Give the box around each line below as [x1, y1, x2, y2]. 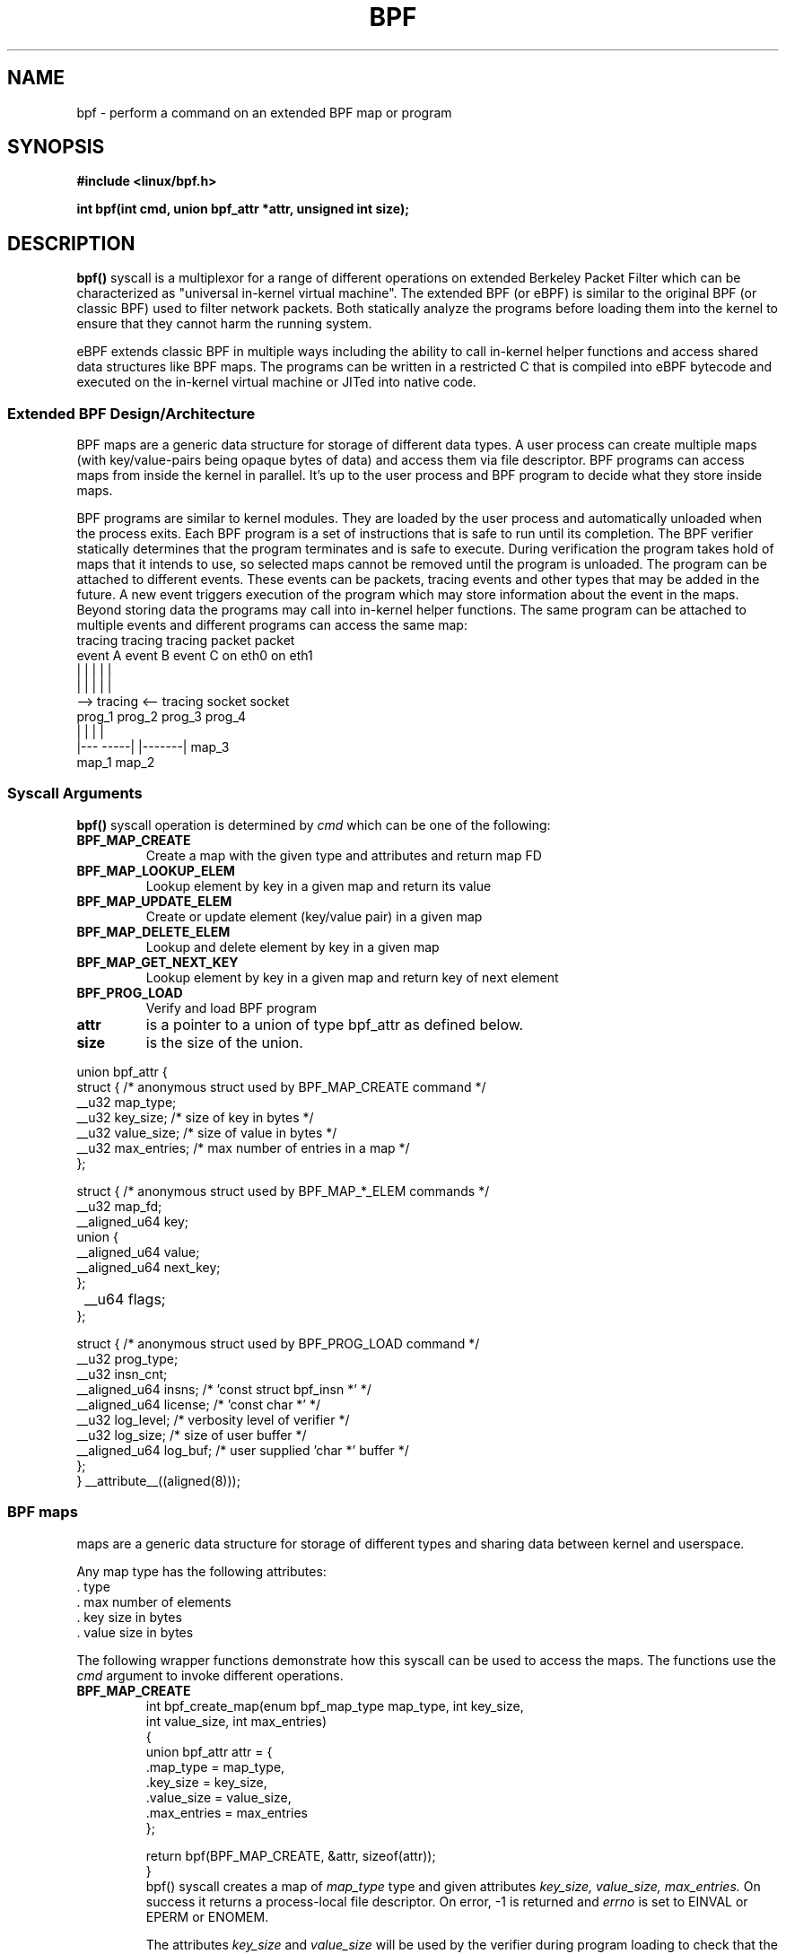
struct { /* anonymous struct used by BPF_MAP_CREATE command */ [76, 1078, 486, 1095]
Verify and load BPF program [145, 999, 317, 1016]
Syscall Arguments [7, 784, 143, 803]
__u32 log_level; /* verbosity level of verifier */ [76, 1411, 350, 1427]
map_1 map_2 [76, 755, 155, 771]
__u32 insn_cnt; [76, 1365, 168, 1382]
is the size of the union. [145, 1033, 303, 1051]
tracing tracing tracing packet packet [76, 632, 295, 649]
